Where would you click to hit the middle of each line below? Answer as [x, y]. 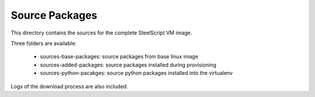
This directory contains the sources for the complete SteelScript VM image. [101, 33]
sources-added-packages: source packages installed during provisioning [128, 65]
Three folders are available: [44, 43]
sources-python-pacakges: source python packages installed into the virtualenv [136, 73]
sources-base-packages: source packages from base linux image [119, 57]
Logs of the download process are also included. [69, 86]
